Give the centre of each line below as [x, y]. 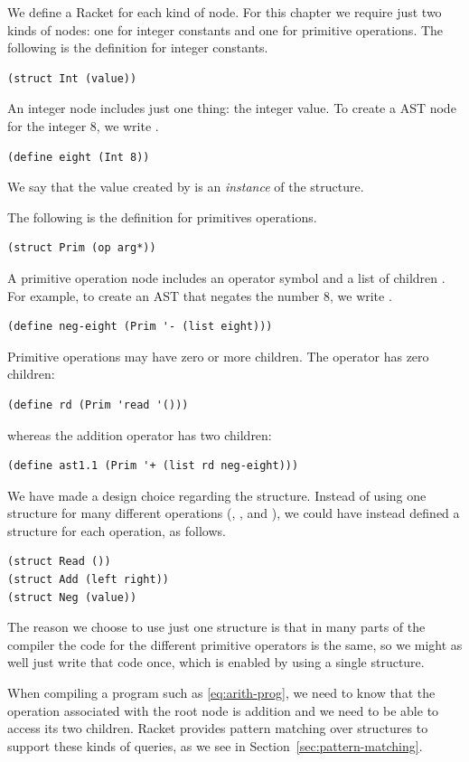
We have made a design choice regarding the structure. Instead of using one [217, 495]
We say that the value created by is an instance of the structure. [186, 187]
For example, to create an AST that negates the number [164, 295]
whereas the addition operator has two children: [140, 434]
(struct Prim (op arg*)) [82, 248]
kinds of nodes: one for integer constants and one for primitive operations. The [225, 29]
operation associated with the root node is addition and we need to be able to [223, 710]
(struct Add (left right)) [88, 580]
